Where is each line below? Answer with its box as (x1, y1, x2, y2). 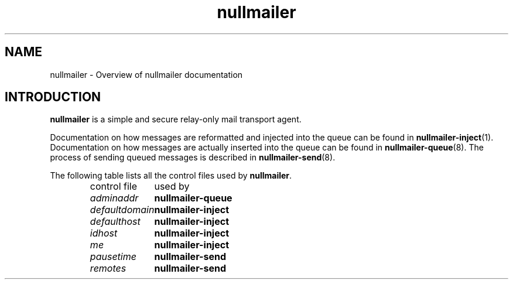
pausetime (90, 251, 136, 263)
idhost (90, 227, 118, 239)
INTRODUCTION (5, 90, 101, 105)
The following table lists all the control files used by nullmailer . (50, 170, 292, 181)
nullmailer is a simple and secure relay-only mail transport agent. (50, 114, 302, 125)
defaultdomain (90, 204, 155, 216)
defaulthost (90, 215, 141, 228)
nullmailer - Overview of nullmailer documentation (50, 69, 243, 80)
